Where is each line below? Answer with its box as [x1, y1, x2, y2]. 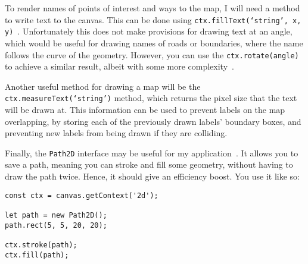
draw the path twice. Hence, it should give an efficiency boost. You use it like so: [5, 170, 300, 183]
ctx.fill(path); [5, 250, 69, 259]
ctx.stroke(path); [5, 240, 77, 249]
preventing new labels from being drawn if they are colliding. [5, 127, 228, 139]
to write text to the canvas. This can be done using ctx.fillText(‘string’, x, [5, 13, 301, 26]
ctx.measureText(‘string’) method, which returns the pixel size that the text [5, 92, 297, 104]
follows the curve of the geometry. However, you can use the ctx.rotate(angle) [5, 48, 299, 61]
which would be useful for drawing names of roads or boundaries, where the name [5, 36, 303, 49]
